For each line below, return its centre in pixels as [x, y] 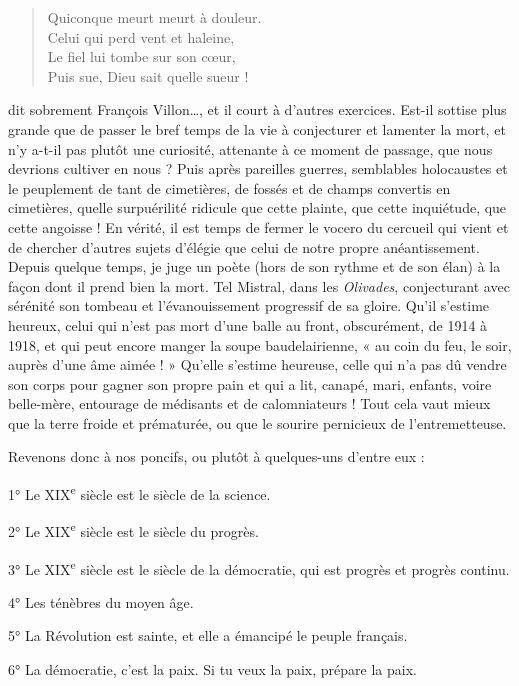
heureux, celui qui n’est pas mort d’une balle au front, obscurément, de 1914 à [248, 324]
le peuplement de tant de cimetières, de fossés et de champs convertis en [229, 187]
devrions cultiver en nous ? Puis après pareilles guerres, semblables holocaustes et [258, 168]
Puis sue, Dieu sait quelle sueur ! [148, 75]
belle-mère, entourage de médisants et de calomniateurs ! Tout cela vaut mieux [249, 403]
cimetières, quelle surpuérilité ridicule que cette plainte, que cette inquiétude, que [257, 207]
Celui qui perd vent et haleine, [141, 36]
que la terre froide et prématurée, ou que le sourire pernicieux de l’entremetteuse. [257, 422]
